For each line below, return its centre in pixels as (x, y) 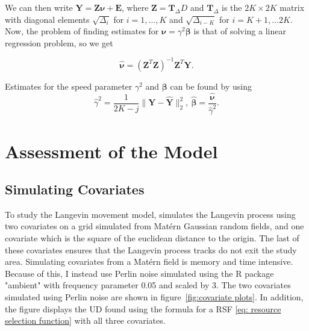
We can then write (39, 7)
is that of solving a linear (240, 31)
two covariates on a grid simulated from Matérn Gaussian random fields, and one (154, 226)
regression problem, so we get (59, 42)
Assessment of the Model (111, 151)
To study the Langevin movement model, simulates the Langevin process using (150, 214)
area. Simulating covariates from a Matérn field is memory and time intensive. (149, 261)
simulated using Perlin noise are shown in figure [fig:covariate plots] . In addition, (154, 297)
